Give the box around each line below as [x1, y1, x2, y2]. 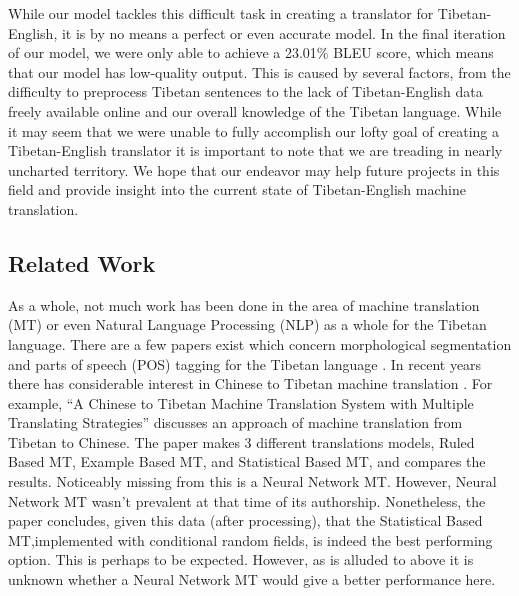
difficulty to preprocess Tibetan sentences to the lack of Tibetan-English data [8, 81, 483, 102]
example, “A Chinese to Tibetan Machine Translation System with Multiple [8, 392, 474, 413]
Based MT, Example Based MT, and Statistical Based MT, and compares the [8, 451, 486, 472]
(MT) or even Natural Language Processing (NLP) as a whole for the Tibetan [8, 314, 487, 335]
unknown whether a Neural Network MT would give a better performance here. [8, 569, 496, 590]
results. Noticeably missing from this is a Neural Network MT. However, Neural [8, 471, 497, 492]
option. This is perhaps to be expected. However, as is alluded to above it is [8, 549, 474, 570]
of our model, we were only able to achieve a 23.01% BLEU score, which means [8, 42, 494, 63]
